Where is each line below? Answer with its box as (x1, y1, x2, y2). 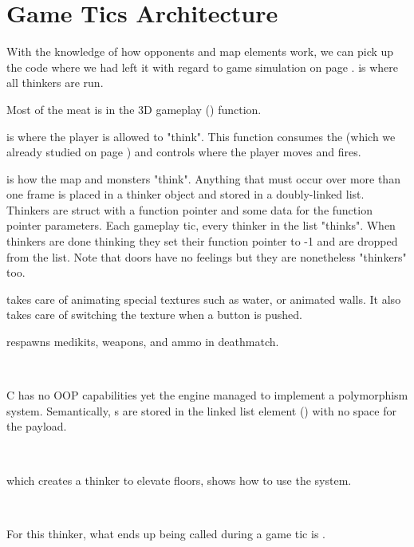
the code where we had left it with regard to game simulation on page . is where (6, 58, 399, 75)
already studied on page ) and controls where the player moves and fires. (6, 144, 361, 160)
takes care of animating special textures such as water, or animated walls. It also (6, 290, 401, 307)
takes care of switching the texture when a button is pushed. (6, 306, 302, 323)
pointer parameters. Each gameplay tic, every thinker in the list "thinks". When (6, 217, 396, 234)
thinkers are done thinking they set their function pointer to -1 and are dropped (6, 233, 398, 250)
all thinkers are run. (6, 74, 104, 91)
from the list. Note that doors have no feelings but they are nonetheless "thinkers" (6, 248, 407, 265)
